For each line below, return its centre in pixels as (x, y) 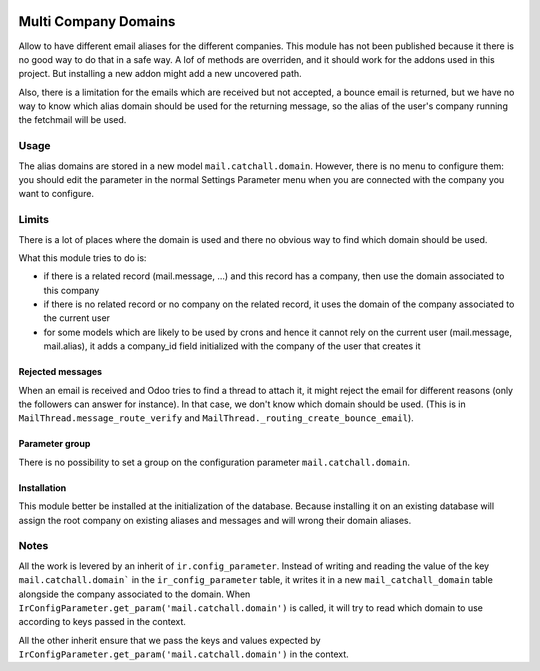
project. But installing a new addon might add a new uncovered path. (160, 74)
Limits (34, 220)
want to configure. (56, 194)
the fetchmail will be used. (72, 120)
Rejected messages (60, 372)
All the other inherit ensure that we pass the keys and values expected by (169, 640)
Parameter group (54, 444)
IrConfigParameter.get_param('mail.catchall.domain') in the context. (183, 654)
